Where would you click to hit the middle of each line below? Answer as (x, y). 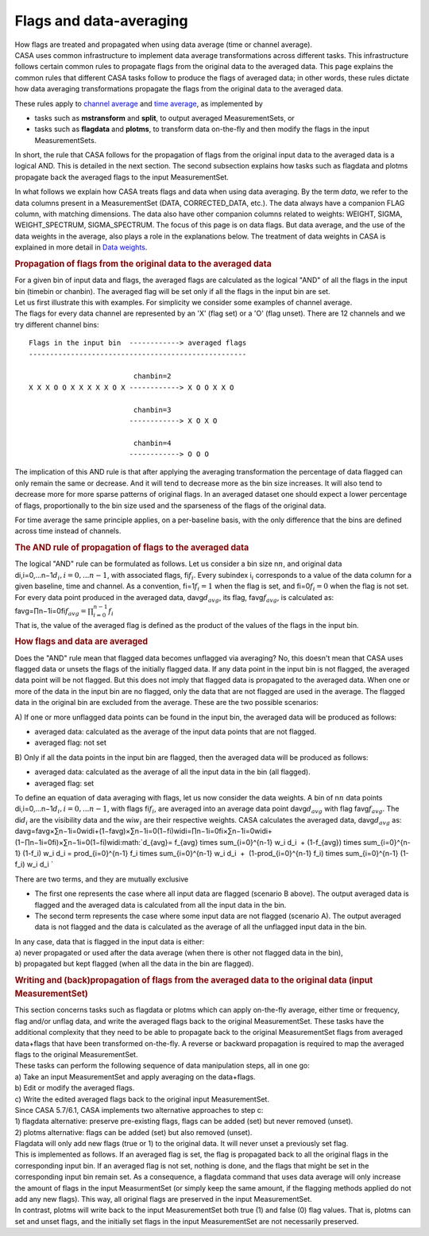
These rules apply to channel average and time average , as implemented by (139, 103)
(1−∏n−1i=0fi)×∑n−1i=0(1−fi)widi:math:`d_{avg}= (94, 842)
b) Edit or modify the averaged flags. (75, 1088)
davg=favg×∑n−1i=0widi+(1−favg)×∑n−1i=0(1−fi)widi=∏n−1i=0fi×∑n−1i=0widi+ (144, 831)
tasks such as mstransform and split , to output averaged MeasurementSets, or (165, 118)
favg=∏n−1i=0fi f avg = (50, 612)
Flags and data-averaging (101, 21)
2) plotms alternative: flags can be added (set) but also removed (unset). (133, 1132)
